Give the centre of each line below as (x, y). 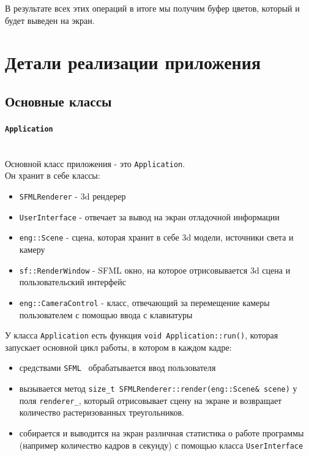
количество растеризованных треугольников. (102, 412)
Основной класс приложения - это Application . (95, 163)
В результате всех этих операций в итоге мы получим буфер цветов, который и (152, 8)
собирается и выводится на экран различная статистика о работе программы (162, 432)
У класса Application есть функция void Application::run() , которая (142, 335)
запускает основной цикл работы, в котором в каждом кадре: (118, 347)
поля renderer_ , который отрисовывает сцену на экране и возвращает (151, 400)
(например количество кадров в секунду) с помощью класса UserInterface (161, 445)
